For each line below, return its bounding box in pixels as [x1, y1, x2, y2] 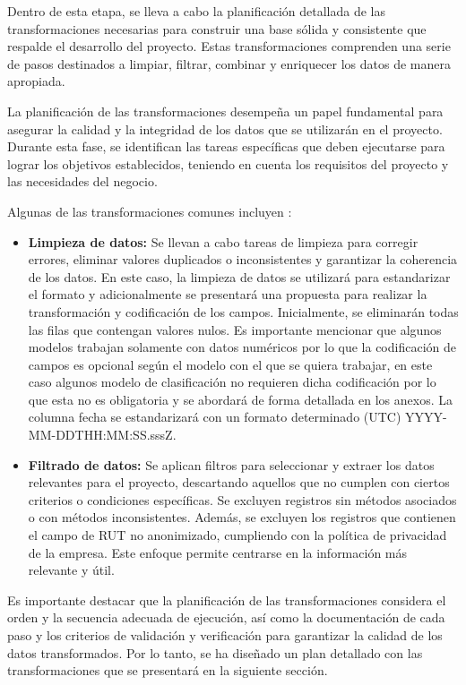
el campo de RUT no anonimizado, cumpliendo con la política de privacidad [28, 526, 447, 544]
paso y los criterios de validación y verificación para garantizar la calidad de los [7, 626, 443, 644]
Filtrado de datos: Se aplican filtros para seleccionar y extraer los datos [28, 455, 435, 474]
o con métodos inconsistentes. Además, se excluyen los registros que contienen [28, 508, 456, 527]
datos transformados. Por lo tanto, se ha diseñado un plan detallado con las [7, 643, 423, 662]
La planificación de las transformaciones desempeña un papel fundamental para [7, 101, 444, 120]
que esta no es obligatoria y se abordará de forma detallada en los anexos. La [28, 390, 453, 408]
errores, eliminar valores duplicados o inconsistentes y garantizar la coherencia [28, 250, 458, 269]
